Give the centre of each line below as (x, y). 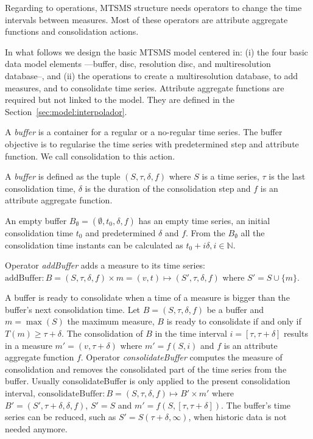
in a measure (29, 345)
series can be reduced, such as (61, 417)
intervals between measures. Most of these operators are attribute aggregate (146, 19)
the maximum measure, (111, 321)
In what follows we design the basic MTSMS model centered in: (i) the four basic (156, 51)
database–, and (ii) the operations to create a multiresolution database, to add (152, 75)
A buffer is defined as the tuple (63, 176)
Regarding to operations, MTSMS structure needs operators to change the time (153, 7)
